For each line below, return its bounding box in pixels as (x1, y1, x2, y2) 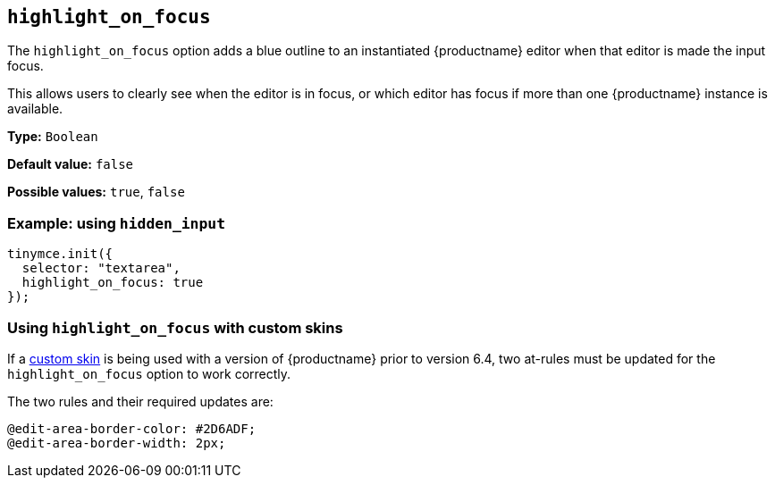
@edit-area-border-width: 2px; (7, 435, 226, 450)
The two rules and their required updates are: (7, 393, 274, 409)
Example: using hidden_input (7, 213, 226, 232)
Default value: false (7, 156, 134, 172)
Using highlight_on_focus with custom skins (7, 318, 343, 337)
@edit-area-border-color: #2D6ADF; (7, 421, 257, 436)
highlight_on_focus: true (21, 275, 204, 290)
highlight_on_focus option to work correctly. (7, 365, 291, 381)
